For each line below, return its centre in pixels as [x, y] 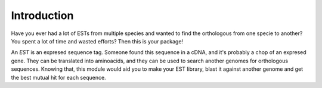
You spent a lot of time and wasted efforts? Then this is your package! [97, 41]
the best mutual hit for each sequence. [59, 77]
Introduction [42, 15]
